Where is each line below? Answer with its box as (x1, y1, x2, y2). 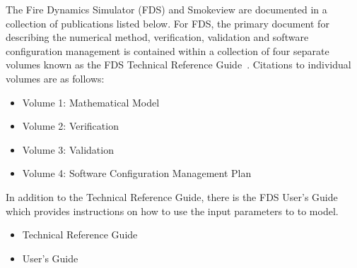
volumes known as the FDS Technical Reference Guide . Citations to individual (6, 57, 351, 72)
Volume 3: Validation (22, 142, 114, 157)
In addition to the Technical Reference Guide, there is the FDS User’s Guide (6, 189, 338, 204)
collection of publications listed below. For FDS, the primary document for (6, 16, 329, 30)
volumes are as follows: (6, 71, 105, 85)
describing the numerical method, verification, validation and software (6, 30, 309, 44)
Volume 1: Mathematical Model (22, 95, 160, 109)
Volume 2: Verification (22, 118, 119, 133)
